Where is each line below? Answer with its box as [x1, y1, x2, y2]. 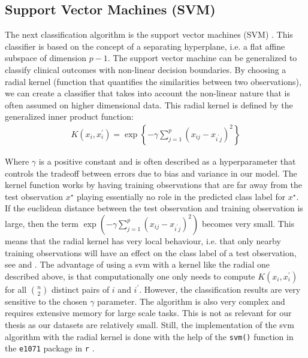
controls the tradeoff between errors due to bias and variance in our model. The [5, 166, 297, 179]
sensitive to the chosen [5, 295, 87, 307]
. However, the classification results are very [139, 283, 301, 295]
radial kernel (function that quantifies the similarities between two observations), [5, 75, 301, 87]
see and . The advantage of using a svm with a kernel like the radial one [5, 258, 270, 271]
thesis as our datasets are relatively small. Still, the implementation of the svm [5, 318, 294, 330]
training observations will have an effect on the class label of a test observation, [5, 246, 297, 259]
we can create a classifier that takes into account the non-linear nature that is [5, 87, 291, 99]
